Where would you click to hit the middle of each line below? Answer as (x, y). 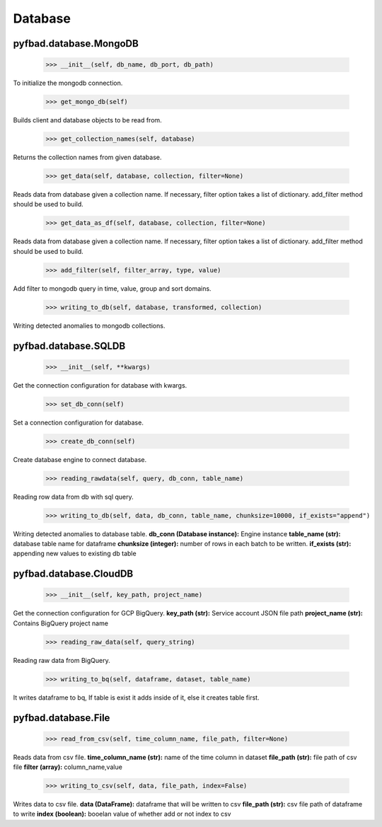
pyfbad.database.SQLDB (69, 346)
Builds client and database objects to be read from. (87, 120)
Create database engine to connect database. (80, 459)
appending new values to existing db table (75, 554)
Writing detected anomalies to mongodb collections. (89, 325)
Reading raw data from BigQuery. (62, 660)
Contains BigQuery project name (61, 623)
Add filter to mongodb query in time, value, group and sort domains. (112, 288)
